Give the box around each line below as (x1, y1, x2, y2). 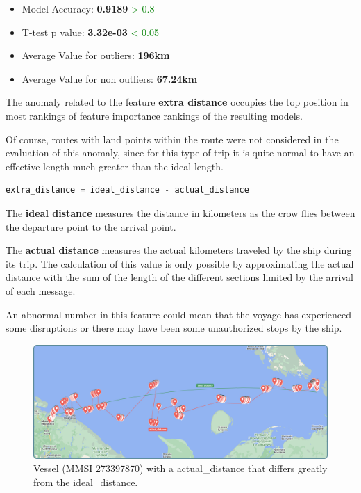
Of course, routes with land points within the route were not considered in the (6, 131, 339, 146)
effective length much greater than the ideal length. (6, 159, 224, 173)
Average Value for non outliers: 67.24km (22, 71, 198, 86)
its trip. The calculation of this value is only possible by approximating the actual (6, 256, 354, 270)
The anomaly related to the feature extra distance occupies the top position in (6, 95, 349, 109)
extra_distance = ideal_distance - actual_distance (6, 185, 249, 195)
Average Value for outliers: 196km (22, 48, 170, 63)
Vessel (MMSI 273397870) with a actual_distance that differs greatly (33, 461, 328, 476)
